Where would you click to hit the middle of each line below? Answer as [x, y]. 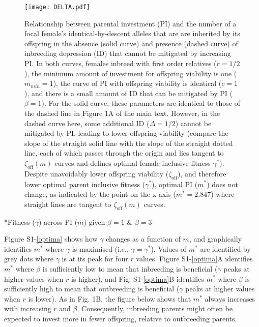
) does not [223, 184]
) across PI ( [58, 221]
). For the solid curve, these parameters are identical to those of [141, 103]
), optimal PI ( [175, 184]
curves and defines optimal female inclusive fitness [133, 162]
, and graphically [215, 239]
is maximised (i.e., [100, 248]
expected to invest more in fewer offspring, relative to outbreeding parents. [121, 318]
